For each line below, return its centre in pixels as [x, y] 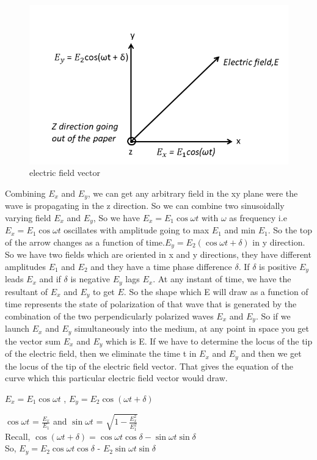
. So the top [290, 230]
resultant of [27, 291]
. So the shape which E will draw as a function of [216, 291]
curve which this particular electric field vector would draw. [116, 378]
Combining [25, 193]
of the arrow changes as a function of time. [85, 242]
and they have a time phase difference [161, 266]
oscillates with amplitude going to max [137, 230]
